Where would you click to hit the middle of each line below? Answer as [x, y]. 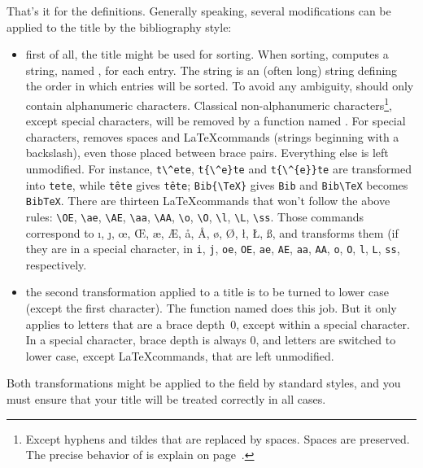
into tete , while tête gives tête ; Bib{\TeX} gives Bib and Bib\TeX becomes [217, 184]
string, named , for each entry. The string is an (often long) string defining [211, 70]
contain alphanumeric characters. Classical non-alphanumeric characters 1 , [209, 103]
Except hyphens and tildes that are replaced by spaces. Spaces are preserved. [218, 438]
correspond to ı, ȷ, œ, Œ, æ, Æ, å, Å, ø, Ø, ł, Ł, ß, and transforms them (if [212, 232]
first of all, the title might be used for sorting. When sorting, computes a [207, 54]
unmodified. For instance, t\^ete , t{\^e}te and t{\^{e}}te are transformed [218, 168]
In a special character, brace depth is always [136, 340]
